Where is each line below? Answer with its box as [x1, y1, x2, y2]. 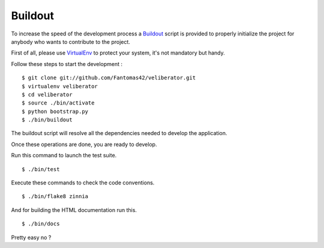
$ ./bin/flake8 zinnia [22, 193, 89, 200]
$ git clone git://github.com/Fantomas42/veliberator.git [22, 74, 196, 81]
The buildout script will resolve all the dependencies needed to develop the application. [11, 130, 227, 137]
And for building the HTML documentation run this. [11, 206, 137, 213]
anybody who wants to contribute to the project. [11, 38, 130, 45]
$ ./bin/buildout [22, 116, 73, 123]
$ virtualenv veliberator [22, 83, 98, 89]
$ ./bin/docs [22, 220, 60, 228]
